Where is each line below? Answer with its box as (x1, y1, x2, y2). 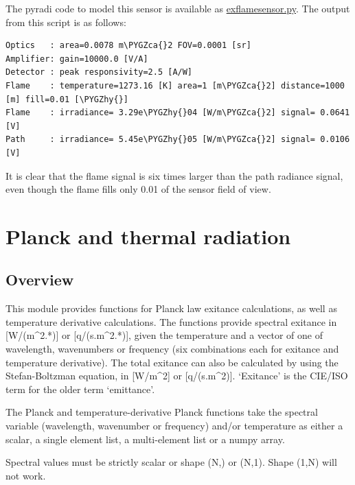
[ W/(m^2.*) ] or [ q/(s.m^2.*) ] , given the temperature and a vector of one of (5, 328, 323, 342)
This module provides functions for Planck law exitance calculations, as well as (5, 301, 337, 316)
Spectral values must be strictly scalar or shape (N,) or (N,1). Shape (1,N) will (5, 455, 337, 469)
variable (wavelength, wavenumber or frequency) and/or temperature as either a (5, 418, 343, 433)
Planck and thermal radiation (5, 222, 291, 250)
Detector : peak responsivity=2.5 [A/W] (5, 67, 193, 78)
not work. (5, 468, 46, 482)
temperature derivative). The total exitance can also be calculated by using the (5, 355, 339, 369)
